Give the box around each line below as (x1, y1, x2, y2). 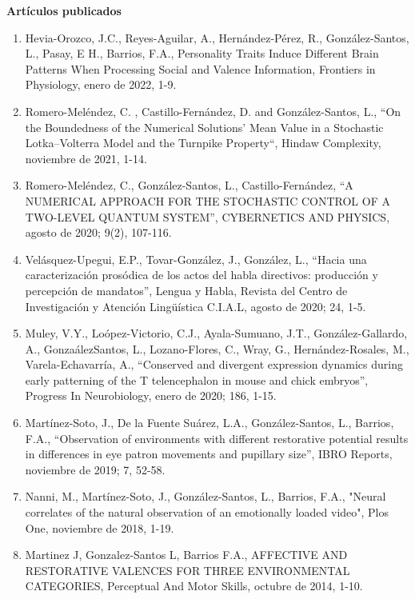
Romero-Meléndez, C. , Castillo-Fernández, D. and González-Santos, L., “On (25, 102, 401, 119)
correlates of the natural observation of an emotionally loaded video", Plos (25, 504, 389, 521)
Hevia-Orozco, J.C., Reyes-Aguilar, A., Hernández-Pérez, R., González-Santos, (25, 29, 409, 46)
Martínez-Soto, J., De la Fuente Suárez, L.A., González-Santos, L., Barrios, (25, 414, 394, 431)
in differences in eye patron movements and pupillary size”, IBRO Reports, (25, 445, 393, 462)
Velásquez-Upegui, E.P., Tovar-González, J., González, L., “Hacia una (25, 250, 367, 267)
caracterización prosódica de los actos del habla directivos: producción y (25, 266, 378, 283)
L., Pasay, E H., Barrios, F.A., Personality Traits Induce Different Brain (25, 45, 379, 62)
